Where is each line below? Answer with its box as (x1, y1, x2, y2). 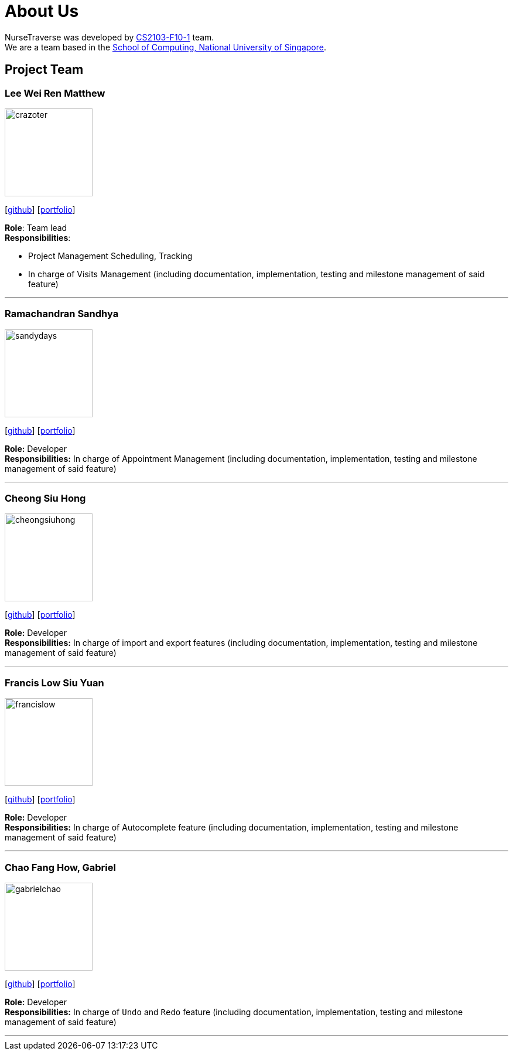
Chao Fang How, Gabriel (5, 861, 116, 873)
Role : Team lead (5, 222, 67, 233)
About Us (5, 1, 79, 21)
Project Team (5, 62, 84, 77)
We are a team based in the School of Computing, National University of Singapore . (5, 42, 327, 52)
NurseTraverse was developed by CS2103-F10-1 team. (5, 32, 214, 42)
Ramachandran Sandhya (5, 308, 119, 320)
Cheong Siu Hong (5, 492, 86, 505)
